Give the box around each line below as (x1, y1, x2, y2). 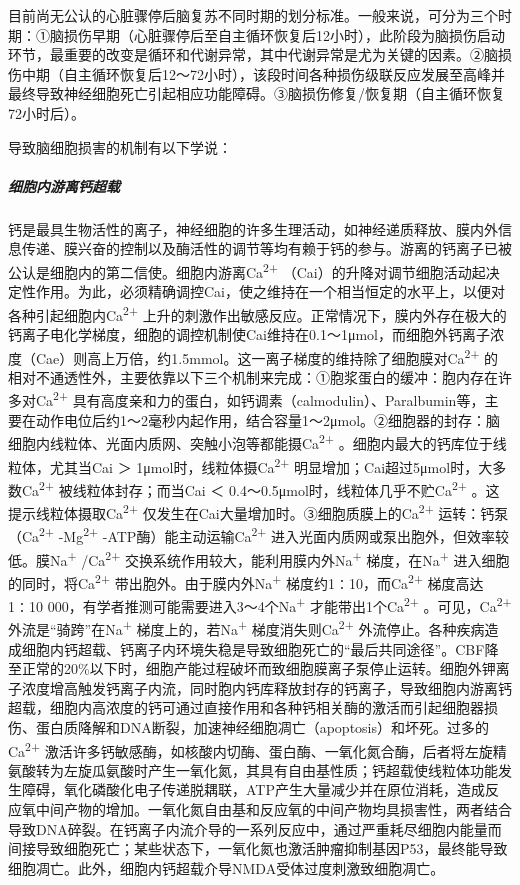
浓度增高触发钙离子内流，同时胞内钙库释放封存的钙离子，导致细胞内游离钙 (21, 677, 512, 698)
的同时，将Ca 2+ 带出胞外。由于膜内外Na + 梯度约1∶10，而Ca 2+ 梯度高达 (8, 569, 484, 593)
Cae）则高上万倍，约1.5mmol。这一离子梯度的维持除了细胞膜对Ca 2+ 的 (35, 344, 499, 368)
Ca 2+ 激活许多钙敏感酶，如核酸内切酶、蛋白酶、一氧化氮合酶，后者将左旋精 (8, 737, 507, 761)
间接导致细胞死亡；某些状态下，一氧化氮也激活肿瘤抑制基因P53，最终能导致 (8, 838, 508, 859)
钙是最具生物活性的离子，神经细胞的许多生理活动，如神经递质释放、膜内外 (8, 218, 498, 239)
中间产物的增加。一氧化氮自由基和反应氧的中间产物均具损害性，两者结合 (35, 798, 512, 819)
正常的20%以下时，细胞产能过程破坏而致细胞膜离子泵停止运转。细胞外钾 (21, 658, 496, 679)
